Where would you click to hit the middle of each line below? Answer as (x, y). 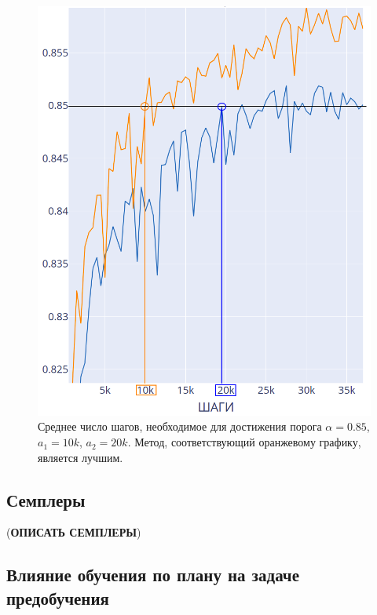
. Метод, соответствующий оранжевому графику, (244, 442)
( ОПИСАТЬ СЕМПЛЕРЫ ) (74, 532)
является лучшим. (81, 457)
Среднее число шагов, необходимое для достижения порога (180, 426)
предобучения (58, 597)
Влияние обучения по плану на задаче (153, 575)
